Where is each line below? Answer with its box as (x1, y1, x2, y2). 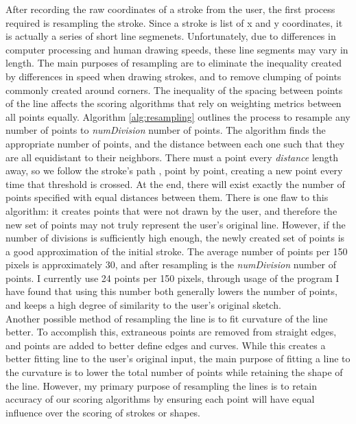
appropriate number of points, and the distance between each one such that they (5, 136, 345, 150)
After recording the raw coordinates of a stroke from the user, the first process (5, 2, 335, 16)
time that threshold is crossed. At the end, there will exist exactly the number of (5, 176, 345, 191)
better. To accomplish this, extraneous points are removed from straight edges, (5, 325, 337, 339)
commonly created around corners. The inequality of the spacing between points (5, 82, 343, 97)
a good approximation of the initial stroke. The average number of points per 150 (5, 244, 348, 258)
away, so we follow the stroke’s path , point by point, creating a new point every (5, 163, 343, 178)
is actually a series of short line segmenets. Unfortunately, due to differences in (5, 29, 336, 43)
